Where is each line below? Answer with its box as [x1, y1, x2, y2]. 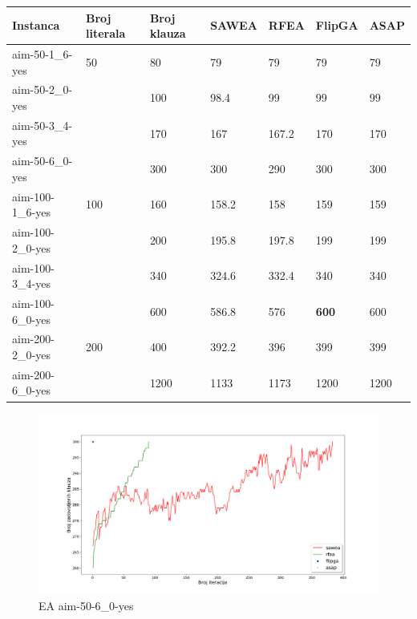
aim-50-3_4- [12, 116, 73, 133]
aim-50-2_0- [12, 81, 73, 98]
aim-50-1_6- [12, 45, 73, 62]
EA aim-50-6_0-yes [38, 597, 134, 613]
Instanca [12, 17, 60, 34]
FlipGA [315, 17, 358, 34]
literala [86, 25, 126, 42]
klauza [149, 25, 186, 42]
